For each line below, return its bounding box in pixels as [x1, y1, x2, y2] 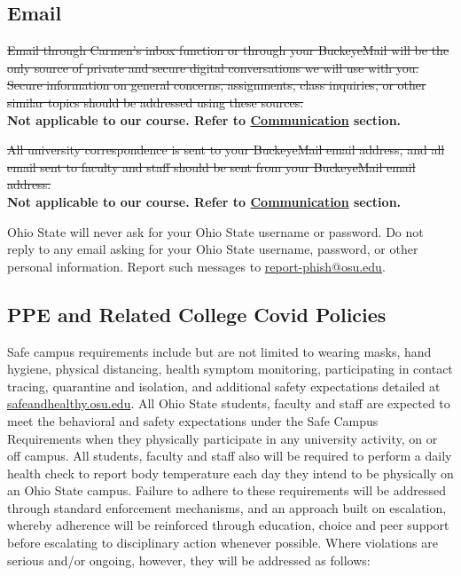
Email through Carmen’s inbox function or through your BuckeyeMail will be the [7, 41, 449, 59]
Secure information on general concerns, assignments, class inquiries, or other [7, 75, 426, 94]
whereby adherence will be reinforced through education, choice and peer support [7, 516, 449, 534]
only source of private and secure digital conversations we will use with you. [7, 58, 419, 76]
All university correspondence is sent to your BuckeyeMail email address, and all [7, 140, 445, 159]
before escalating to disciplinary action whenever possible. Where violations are [7, 533, 438, 552]
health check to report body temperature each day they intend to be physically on [7, 463, 454, 482]
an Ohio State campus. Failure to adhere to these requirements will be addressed [7, 481, 447, 500]
